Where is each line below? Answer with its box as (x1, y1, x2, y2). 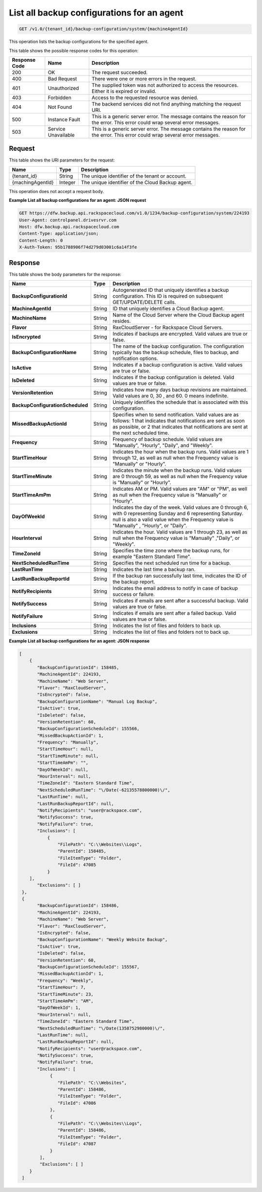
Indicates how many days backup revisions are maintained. (112, 387, 248, 393)
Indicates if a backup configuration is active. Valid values (112, 361, 243, 368)
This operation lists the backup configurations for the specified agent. (9, 39, 149, 45)
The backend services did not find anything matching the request (91, 100, 241, 107)
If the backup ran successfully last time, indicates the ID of (112, 572, 247, 579)
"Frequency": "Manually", (37, 740, 99, 745)
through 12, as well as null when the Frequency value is (112, 455, 239, 462)
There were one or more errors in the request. (91, 75, 196, 82)
